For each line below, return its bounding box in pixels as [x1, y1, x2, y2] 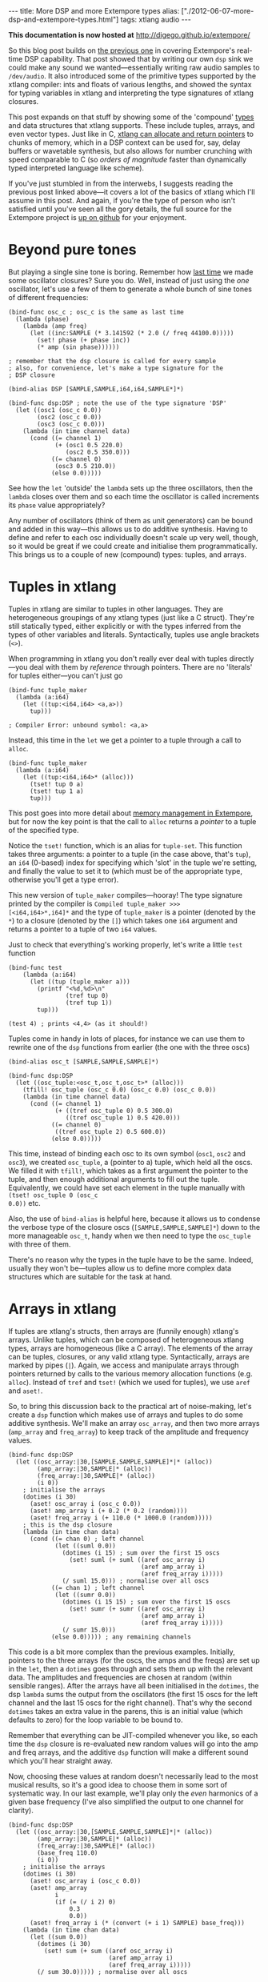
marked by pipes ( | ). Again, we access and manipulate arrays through [8, 1360, 239, 1370]
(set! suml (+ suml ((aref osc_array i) [69, 1556, 206, 1564]
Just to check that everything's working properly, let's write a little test [8, 939, 243, 949]
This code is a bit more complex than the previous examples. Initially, [8, 1647, 236, 1656]
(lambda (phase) [15, 314, 70, 323]
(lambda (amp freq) [22, 322, 88, 330]
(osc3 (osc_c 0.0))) [37, 420, 106, 428]
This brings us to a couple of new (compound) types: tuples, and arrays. [8, 550, 246, 559]
